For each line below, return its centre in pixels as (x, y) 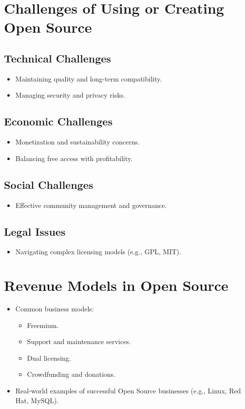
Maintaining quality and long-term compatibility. (89, 78)
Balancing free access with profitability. (74, 158)
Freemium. (43, 325)
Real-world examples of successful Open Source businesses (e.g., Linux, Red (128, 391)
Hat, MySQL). (37, 400)
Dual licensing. (49, 358)
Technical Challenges (57, 58)
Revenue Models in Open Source (116, 285)
